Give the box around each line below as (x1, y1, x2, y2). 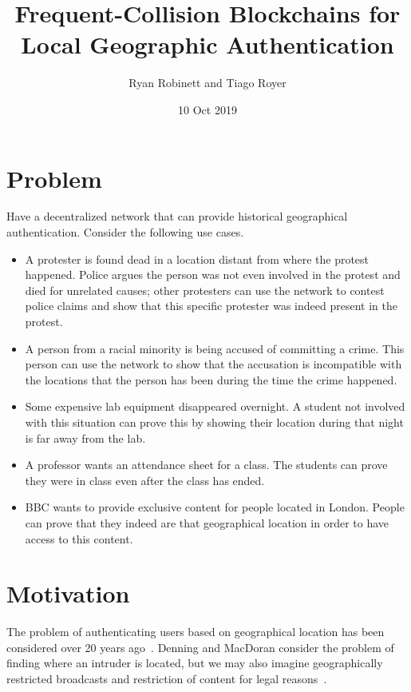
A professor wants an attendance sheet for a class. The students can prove (25, 456, 388, 473)
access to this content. (25, 530, 133, 547)
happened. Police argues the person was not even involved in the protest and (25, 266, 401, 283)
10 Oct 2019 (178, 101, 237, 117)
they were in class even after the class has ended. (25, 471, 265, 488)
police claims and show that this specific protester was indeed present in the (25, 297, 397, 314)
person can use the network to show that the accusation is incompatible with (25, 356, 402, 372)
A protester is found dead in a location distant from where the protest (25, 250, 370, 267)
